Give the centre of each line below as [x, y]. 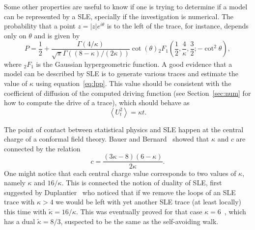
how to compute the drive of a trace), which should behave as [97, 102]
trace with [19, 202]
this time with [25, 211]
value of [16, 83]
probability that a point [40, 26]
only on [15, 35]
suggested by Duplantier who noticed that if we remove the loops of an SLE [120, 192]
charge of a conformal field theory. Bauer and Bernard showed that [107, 139]
